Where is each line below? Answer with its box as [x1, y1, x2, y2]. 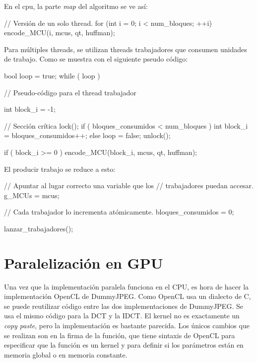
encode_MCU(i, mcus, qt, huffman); [4, 27, 115, 38]
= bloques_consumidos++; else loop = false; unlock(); [4, 130, 171, 141]
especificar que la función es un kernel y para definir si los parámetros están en [4, 340, 244, 350]
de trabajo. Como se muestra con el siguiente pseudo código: [4, 54, 188, 64]
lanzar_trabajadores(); [4, 223, 73, 233]
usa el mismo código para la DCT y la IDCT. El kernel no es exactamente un [4, 310, 240, 321]
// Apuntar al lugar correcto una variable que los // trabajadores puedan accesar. [4, 180, 254, 191]
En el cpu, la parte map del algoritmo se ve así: [4, 1, 148, 11]
